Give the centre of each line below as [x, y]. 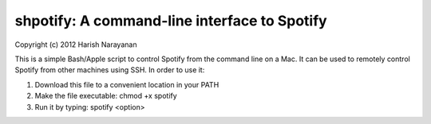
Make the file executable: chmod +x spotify [106, 96]
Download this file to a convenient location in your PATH [127, 84]
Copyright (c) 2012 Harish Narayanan [76, 45]
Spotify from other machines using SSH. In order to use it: [110, 70]
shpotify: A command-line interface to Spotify [171, 21]
